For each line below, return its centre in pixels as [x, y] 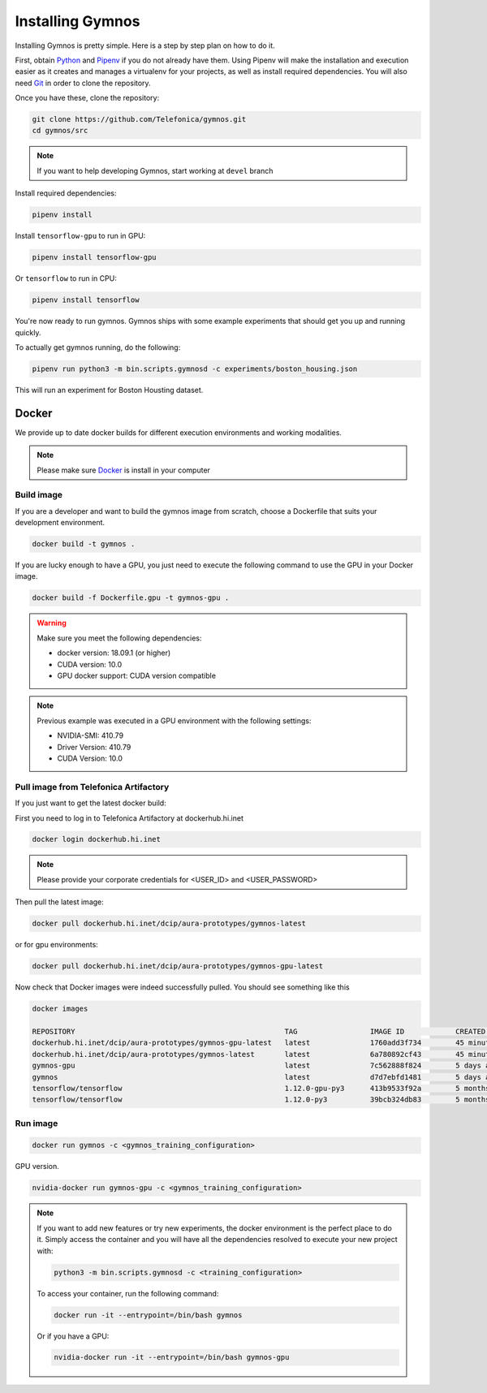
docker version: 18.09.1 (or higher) [114, 653]
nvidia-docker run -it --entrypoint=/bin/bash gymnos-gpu [172, 1357]
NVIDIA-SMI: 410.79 [91, 735]
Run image [37, 1123]
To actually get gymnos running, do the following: [98, 347]
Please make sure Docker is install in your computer [124, 470]
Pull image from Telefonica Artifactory [92, 787]
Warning [52, 623]
